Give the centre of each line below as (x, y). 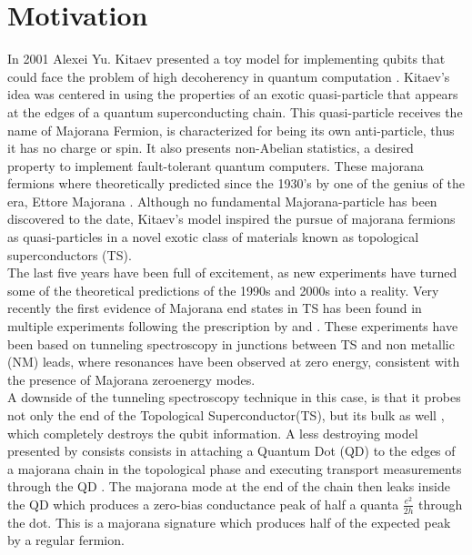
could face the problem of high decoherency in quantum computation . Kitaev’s (229, 76)
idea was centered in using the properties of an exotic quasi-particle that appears (233, 94)
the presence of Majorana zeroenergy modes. (131, 379)
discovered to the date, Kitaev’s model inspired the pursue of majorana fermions (231, 219)
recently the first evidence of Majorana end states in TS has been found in (215, 308)
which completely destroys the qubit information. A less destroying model (213, 433)
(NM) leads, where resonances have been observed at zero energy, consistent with (234, 362)
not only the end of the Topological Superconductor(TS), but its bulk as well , (226, 415)
